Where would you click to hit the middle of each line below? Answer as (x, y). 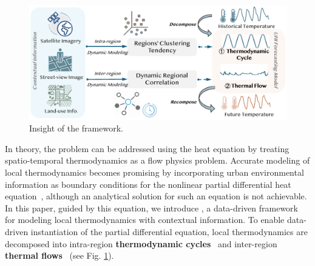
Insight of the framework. (76, 128)
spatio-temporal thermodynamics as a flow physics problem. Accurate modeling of (157, 160)
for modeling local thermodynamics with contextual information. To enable (145, 220)
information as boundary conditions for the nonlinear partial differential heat (148, 184)
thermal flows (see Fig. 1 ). (59, 255)
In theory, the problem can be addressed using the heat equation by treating (147, 148)
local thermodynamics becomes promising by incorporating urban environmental (154, 172)
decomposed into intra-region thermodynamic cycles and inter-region (141, 243)
